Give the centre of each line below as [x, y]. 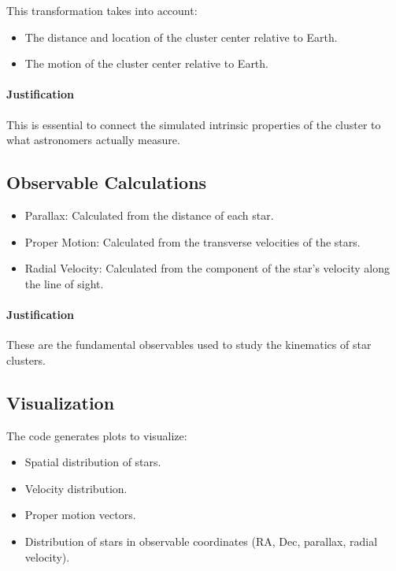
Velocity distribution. [76, 488]
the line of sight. [64, 283]
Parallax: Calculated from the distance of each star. [149, 215]
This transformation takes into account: [102, 10]
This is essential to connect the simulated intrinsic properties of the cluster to [194, 124]
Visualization [61, 402]
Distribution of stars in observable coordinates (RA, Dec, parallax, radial [201, 541]
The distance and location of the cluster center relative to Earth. [181, 37]
